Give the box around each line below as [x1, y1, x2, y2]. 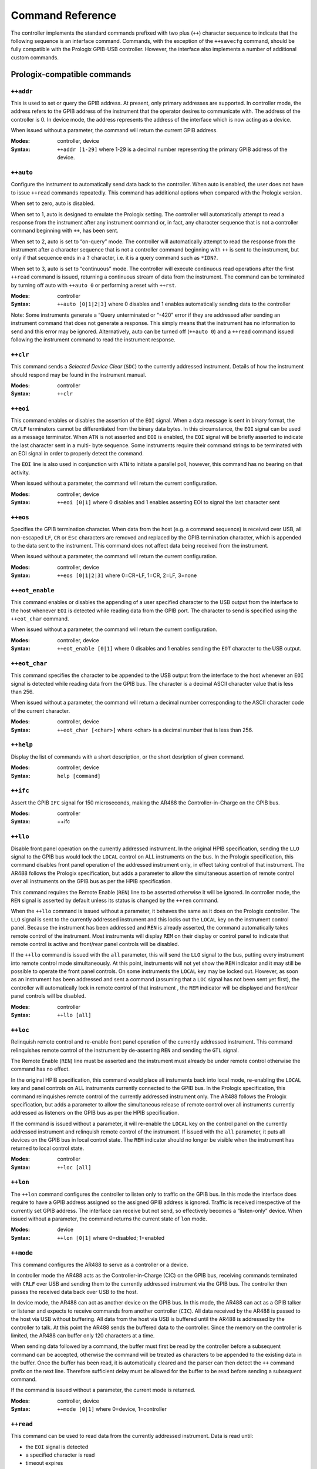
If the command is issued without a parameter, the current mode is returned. [11, 1387, 196, 1394]
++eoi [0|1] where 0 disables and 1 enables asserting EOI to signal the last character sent [57, 498, 280, 505]
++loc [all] [57, 1164, 92, 1170]
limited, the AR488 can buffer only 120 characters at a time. [11, 1332, 155, 1339]
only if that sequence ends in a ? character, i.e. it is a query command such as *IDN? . [11, 254, 218, 261]
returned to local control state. [11, 1145, 85, 1152]
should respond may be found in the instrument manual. [11, 371, 147, 378]
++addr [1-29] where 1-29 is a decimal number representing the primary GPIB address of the [57, 146, 288, 153]
